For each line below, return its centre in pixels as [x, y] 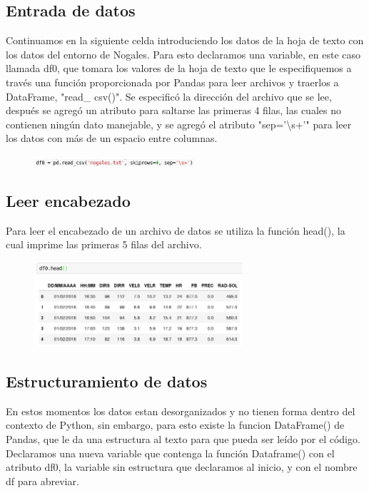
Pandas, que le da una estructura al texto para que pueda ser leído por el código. [183, 438]
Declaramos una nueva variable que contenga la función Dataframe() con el [170, 453]
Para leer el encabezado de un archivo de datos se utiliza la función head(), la [176, 230]
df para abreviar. [42, 481]
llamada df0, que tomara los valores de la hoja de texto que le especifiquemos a [179, 68]
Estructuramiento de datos [107, 381]
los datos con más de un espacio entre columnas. [112, 138]
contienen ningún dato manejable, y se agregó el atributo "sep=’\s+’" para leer [179, 124]
